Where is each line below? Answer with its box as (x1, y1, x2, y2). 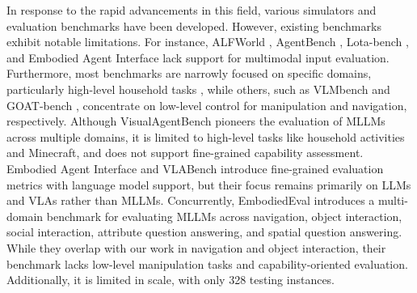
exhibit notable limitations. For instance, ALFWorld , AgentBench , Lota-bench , (6, 33, 409, 50)
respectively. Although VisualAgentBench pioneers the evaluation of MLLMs (6, 113, 385, 130)
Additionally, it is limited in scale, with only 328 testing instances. (6, 271, 335, 288)
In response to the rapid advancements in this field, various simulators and (6, 2, 377, 18)
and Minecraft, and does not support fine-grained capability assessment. (6, 144, 364, 161)
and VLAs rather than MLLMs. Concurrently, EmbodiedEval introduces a (6, 192, 375, 209)
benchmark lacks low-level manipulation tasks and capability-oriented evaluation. (6, 255, 408, 272)
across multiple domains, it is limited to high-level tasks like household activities (6, 128, 405, 145)
